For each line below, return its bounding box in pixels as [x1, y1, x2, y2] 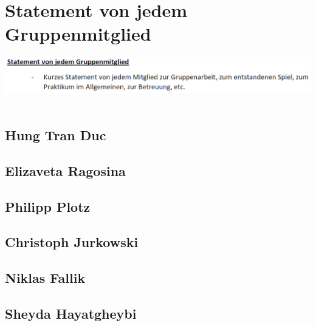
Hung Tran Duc [5, 125, 106, 144]
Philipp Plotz [5, 197, 91, 216]
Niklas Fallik [5, 268, 86, 287]
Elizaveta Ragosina [5, 161, 126, 180]
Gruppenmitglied [5, 21, 151, 46]
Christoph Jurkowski [5, 233, 139, 251]
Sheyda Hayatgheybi [5, 304, 137, 322]
